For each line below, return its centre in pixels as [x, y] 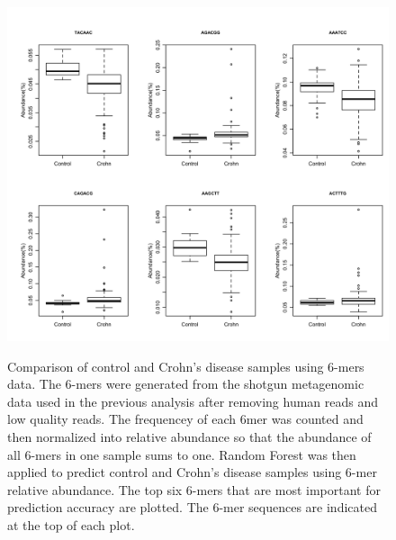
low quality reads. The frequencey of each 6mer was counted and [185, 419]
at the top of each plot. [71, 524]
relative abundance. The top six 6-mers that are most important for [194, 489]
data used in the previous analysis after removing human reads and [193, 401]
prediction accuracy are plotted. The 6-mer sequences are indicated [192, 507]
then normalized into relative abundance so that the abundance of [189, 436]
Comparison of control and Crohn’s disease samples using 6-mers [186, 366]
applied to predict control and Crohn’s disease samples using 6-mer [192, 472]
